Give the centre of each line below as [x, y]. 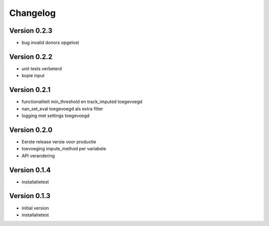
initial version [35, 208]
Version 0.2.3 [31, 31]
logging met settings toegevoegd [56, 116]
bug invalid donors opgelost [50, 43]
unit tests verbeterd [42, 68]
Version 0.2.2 [31, 56]
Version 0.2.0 [31, 130]
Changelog [32, 13]
